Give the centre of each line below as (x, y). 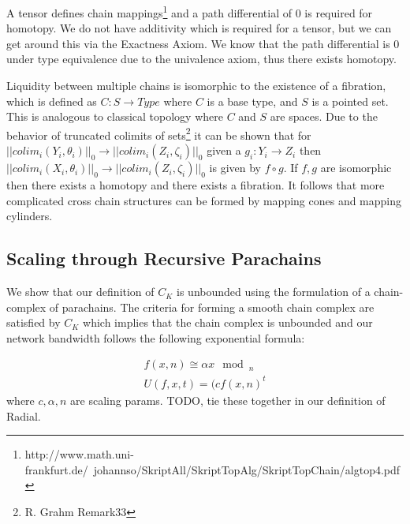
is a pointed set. (350, 101)
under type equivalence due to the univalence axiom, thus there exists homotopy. (201, 59)
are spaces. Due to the (324, 116)
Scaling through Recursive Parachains (164, 258)
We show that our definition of (80, 292)
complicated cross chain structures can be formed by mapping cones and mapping (204, 200)
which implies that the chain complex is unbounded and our (228, 322)
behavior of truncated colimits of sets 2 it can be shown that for (159, 133)
